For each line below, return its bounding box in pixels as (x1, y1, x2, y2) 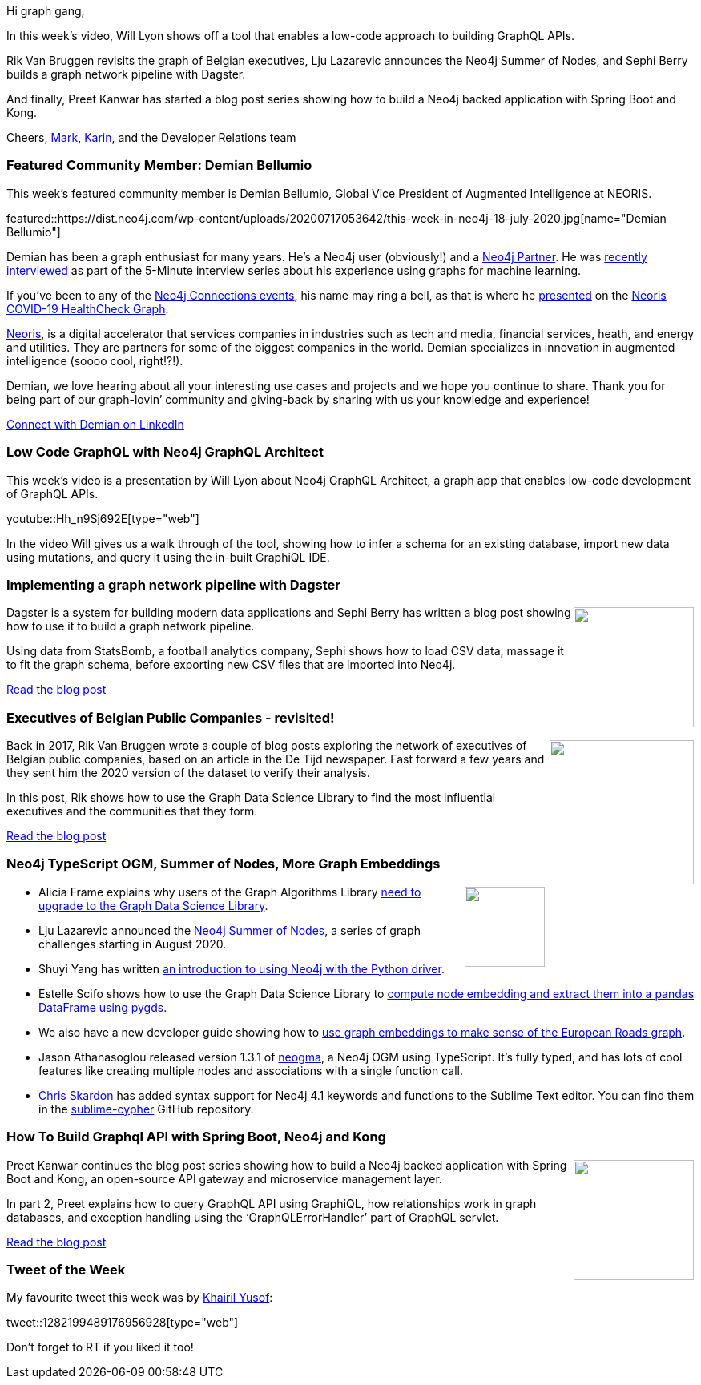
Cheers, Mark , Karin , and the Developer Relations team (6, 131, 296, 144)
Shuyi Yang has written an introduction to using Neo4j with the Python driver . (38, 961, 445, 976)
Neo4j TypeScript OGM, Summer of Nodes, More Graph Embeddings (6, 856, 441, 872)
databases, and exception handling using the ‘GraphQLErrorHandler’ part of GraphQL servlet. (6, 1210, 499, 1224)
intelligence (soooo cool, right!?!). (6, 353, 183, 368)
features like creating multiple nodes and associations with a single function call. (38, 1063, 464, 1077)
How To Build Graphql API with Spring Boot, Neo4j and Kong (6, 1129, 386, 1145)
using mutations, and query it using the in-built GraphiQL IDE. (6, 550, 330, 564)
